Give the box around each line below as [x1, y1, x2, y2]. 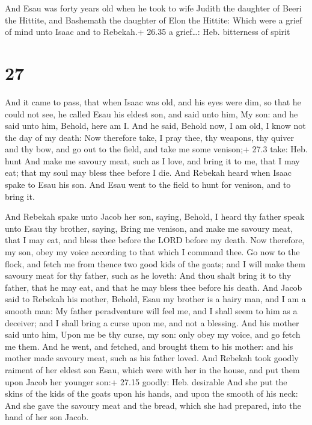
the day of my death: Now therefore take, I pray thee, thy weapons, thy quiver [5, 131, 294, 143]
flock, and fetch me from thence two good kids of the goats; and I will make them [5, 257, 305, 270]
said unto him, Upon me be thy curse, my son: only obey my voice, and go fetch [5, 328, 301, 341]
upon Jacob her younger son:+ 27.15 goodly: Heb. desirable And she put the [5, 375, 287, 388]
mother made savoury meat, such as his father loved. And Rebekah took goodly [5, 352, 299, 364]
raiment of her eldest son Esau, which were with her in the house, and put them [5, 363, 300, 376]
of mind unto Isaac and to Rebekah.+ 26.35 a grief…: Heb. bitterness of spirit [5, 25, 290, 38]
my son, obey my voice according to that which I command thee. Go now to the [5, 246, 300, 258]
